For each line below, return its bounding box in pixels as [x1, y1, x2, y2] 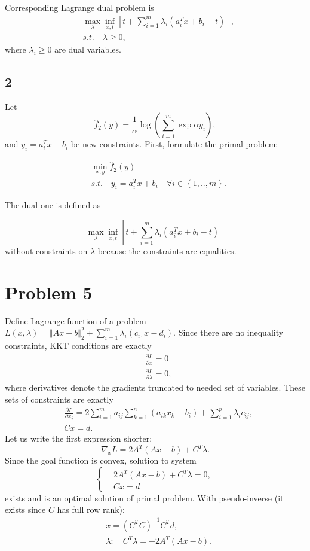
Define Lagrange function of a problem [5, 314, 146, 327]
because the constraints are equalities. [97, 245, 237, 257]
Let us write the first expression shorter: [5, 432, 152, 445]
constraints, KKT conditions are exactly [5, 339, 152, 352]
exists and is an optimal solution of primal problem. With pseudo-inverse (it [5, 491, 284, 504]
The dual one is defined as [5, 199, 101, 211]
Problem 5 [5, 279, 93, 304]
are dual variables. [54, 42, 121, 55]
